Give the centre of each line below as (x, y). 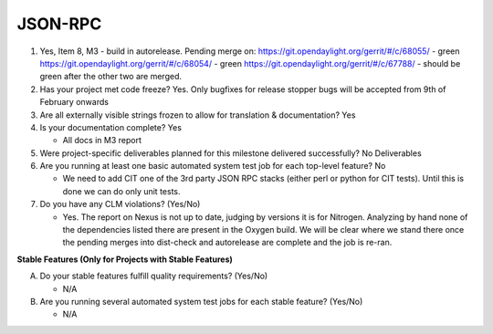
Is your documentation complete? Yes (111, 127)
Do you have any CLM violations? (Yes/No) (120, 204)
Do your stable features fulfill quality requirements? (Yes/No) (154, 276)
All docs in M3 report (102, 141)
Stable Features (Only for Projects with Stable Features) (125, 259)
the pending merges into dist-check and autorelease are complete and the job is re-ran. (227, 243)
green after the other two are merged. (111, 77)
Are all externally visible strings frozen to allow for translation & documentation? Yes (198, 115)
